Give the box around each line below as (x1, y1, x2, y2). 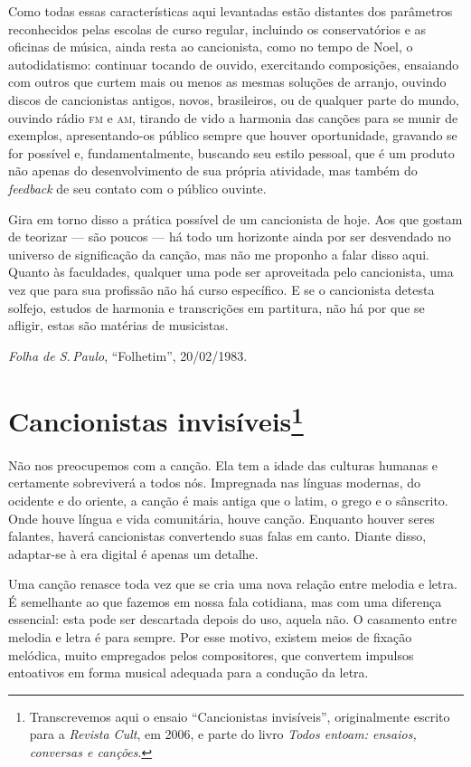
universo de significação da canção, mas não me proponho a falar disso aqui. (8, 244, 430, 263)
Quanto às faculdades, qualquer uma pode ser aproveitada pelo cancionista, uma (8, 262, 454, 281)
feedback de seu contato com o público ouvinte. (8, 178, 267, 197)
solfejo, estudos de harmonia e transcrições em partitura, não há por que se (8, 298, 425, 317)
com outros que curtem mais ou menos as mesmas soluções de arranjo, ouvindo (8, 72, 447, 91)
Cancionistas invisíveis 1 (8, 399, 304, 440)
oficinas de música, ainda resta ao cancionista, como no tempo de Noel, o (8, 37, 413, 56)
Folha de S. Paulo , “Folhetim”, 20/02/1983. (8, 346, 248, 365)
